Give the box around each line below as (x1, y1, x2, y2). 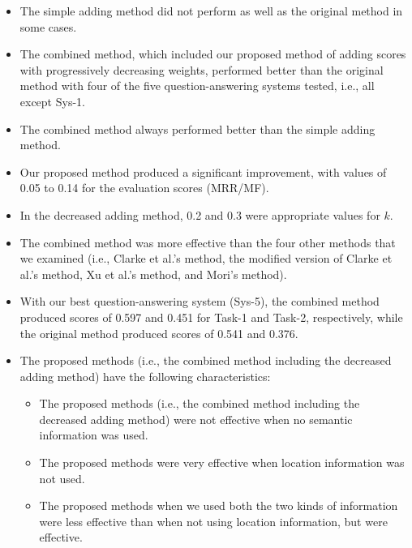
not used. (39, 469, 85, 486)
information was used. (39, 426, 148, 443)
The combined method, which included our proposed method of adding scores (19, 45, 406, 62)
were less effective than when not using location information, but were (39, 512, 388, 529)
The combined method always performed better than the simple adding (19, 120, 376, 137)
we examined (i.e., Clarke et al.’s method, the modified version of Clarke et (19, 250, 393, 267)
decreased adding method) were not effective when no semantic (39, 410, 353, 427)
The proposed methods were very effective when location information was (39, 454, 405, 471)
